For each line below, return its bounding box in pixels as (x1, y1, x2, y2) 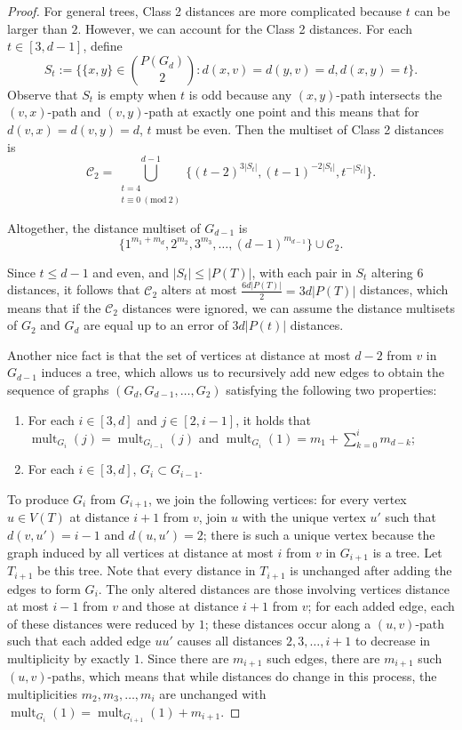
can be (414, 2, 450, 20)
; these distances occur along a (204, 614, 371, 632)
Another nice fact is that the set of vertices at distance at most (7, 345, 351, 364)
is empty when (97, 84, 177, 103)
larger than (7, 19, 68, 37)
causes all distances (177, 631, 283, 650)
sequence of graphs (7, 380, 109, 398)
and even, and (92, 262, 169, 281)
